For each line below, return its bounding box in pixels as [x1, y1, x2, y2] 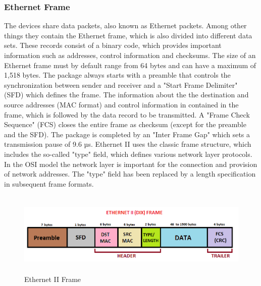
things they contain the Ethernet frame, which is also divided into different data [4, 30, 252, 40]
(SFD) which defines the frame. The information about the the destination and [4, 89, 249, 100]
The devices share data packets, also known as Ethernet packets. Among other [4, 20, 247, 31]
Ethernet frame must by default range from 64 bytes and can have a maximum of [4, 60, 256, 70]
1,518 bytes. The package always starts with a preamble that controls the [4, 70, 231, 80]
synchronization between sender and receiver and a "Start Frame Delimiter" [4, 79, 238, 90]
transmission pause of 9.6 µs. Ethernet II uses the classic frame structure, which [4, 139, 251, 149]
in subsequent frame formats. [4, 178, 94, 189]
